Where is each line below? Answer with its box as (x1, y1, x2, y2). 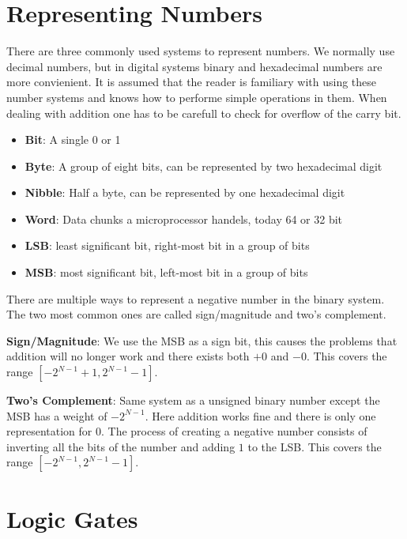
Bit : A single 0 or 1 (24, 131, 121, 148)
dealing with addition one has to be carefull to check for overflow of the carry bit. (6, 104, 401, 121)
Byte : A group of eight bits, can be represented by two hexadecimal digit (24, 157, 383, 174)
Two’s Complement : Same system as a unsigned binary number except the (6, 392, 380, 409)
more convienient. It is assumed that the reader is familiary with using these (6, 73, 377, 90)
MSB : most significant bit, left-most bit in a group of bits (24, 264, 308, 281)
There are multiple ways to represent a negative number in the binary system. (6, 290, 385, 307)
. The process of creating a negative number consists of (100, 423, 367, 439)
